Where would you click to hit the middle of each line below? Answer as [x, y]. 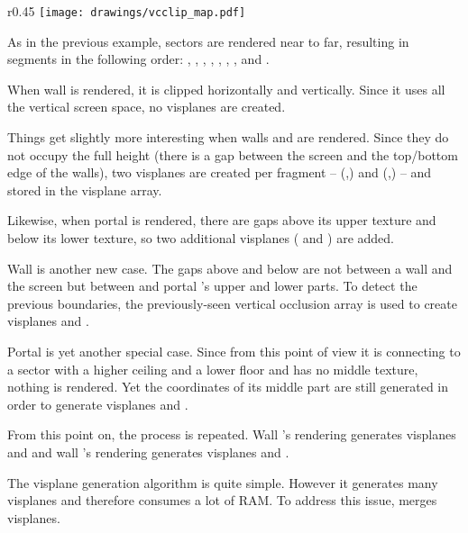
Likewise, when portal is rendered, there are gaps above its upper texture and [222, 220]
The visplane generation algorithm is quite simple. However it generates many [223, 482]
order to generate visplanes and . [98, 404]
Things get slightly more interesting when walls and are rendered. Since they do [228, 137]
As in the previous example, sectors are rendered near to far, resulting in [208, 41]
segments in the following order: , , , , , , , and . [138, 59]
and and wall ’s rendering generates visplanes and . [148, 452]
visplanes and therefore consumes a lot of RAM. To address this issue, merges [222, 500]
